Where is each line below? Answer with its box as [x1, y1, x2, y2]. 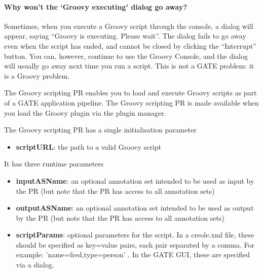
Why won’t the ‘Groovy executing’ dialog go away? [4, 1, 187, 12]
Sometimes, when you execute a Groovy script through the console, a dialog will [4, 20, 253, 31]
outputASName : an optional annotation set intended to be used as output [16, 202, 254, 213]
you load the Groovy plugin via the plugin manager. [4, 107, 166, 118]
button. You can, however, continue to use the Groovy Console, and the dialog [4, 50, 248, 61]
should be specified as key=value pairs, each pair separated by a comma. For [16, 239, 254, 250]
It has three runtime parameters [4, 158, 104, 169]
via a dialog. [16, 259, 54, 270]
